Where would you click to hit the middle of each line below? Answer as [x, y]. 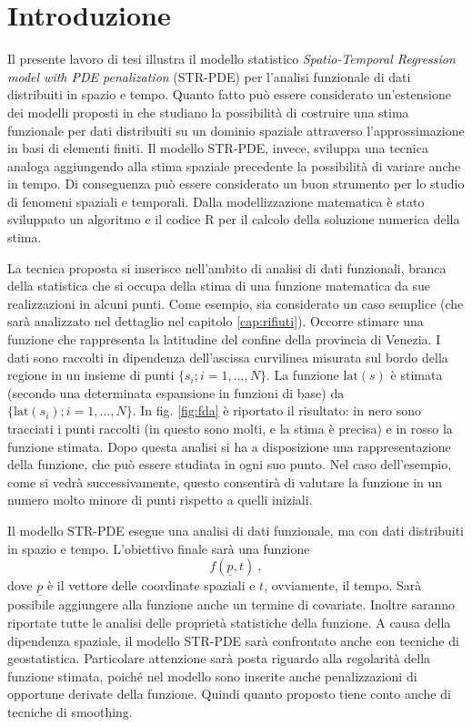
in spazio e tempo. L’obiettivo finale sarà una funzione [159, 548]
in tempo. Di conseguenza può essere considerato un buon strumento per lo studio [236, 184]
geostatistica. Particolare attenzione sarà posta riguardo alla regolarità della [219, 658]
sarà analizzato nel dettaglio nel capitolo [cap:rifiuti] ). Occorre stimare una [216, 321]
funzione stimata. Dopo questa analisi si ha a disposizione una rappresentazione [229, 446]
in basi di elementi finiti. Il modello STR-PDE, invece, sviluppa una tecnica [218, 148]
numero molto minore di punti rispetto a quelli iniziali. [160, 500]
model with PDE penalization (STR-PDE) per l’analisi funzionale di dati [209, 76]
